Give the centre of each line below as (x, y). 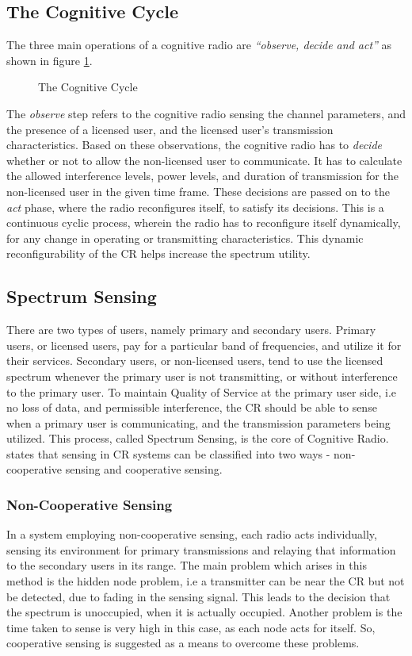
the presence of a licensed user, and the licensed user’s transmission (170, 129)
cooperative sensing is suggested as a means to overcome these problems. (183, 643)
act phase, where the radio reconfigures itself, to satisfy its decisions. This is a (195, 207)
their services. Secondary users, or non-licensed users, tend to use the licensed (195, 361)
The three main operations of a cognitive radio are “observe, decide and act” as (199, 45)
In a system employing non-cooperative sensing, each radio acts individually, (192, 534)
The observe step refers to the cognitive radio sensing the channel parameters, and (206, 113)
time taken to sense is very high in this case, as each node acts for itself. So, (191, 627)
